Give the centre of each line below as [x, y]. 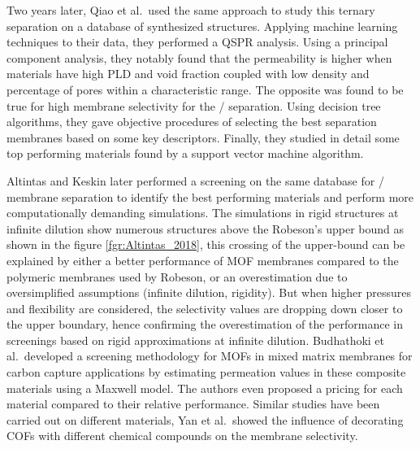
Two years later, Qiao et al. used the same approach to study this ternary [191, 10]
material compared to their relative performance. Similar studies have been [193, 404]
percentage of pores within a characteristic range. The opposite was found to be [205, 89]
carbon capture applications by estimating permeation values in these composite [206, 372]
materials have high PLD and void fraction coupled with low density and [188, 74]
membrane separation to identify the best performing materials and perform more [210, 196]
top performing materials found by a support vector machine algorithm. [185, 153]
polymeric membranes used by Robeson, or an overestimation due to [177, 276]
